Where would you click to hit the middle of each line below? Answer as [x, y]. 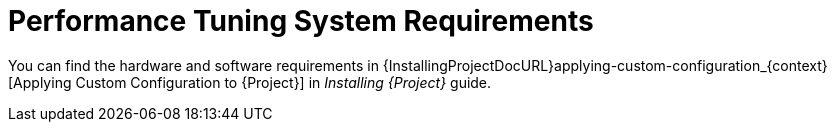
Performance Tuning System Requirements [301, 21]
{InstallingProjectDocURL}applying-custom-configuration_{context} [605, 65]
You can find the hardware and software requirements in [193, 65]
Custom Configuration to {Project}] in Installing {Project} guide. [283, 82]
